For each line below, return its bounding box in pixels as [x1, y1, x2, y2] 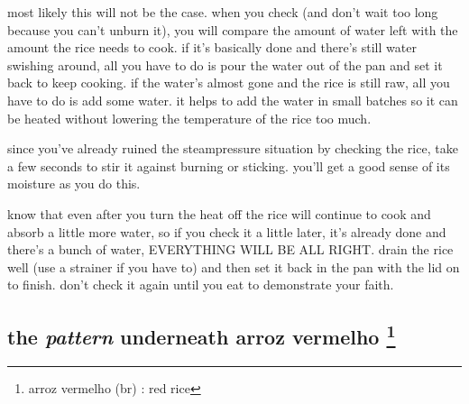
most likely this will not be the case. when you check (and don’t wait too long [7, 3, 438, 21]
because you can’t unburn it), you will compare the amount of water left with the [7, 20, 458, 39]
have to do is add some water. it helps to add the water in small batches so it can [7, 90, 458, 109]
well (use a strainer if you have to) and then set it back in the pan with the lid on [7, 257, 460, 276]
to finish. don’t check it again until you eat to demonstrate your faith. [7, 275, 394, 294]
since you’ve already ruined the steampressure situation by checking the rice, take [7, 139, 458, 158]
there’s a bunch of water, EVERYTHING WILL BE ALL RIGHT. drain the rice [7, 240, 454, 259]
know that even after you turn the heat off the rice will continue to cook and [7, 204, 431, 223]
